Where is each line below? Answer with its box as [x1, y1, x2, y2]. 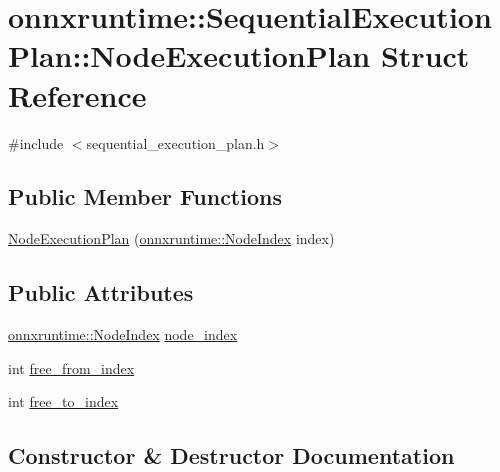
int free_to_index [8, 391, 119, 412]
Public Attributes [8, 277, 194, 308]
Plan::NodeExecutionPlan [8, 35, 371, 76]
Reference [8, 74, 147, 115]
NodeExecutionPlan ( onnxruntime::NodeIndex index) [8, 228, 335, 249]
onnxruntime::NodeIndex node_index [8, 324, 238, 345]
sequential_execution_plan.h [86, 132, 265, 153]
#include [8, 132, 64, 153]
